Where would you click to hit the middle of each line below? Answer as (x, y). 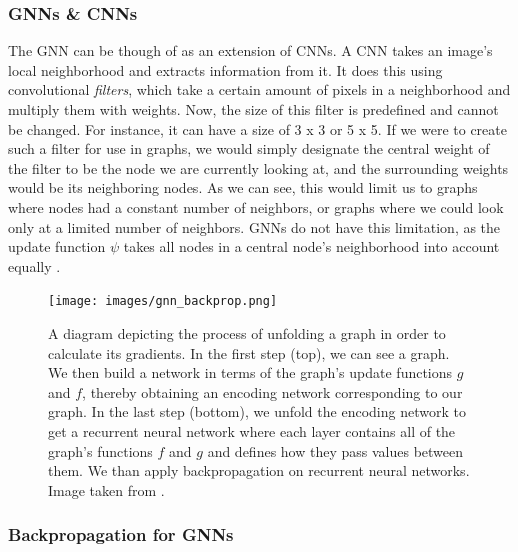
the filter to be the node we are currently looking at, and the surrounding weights (258, 167)
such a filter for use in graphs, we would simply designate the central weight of (249, 148)
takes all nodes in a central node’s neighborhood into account (311, 246)
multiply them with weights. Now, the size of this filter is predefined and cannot (253, 109)
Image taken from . (106, 489)
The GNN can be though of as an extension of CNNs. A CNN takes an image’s (250, 50)
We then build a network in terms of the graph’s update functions (250, 372)
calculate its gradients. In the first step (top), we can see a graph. (249, 352)
